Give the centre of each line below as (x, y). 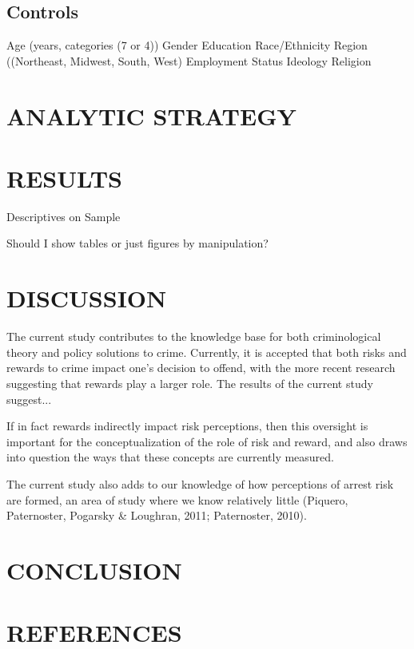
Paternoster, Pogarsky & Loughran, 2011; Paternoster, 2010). (157, 515)
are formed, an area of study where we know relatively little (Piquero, (177, 499)
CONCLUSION (94, 570)
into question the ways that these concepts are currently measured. (171, 457)
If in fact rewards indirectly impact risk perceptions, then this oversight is (187, 426)
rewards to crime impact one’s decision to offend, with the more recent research (201, 368)
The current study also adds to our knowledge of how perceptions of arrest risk (200, 483)
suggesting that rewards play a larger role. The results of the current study (190, 383)
